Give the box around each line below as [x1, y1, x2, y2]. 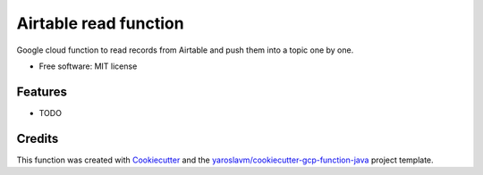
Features [16, 84, 67, 99]
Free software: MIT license [38, 61, 138, 71]
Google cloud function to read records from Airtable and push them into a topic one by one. [16, 45, 354, 55]
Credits [16, 130, 59, 146]
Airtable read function [16, 13, 184, 33]
